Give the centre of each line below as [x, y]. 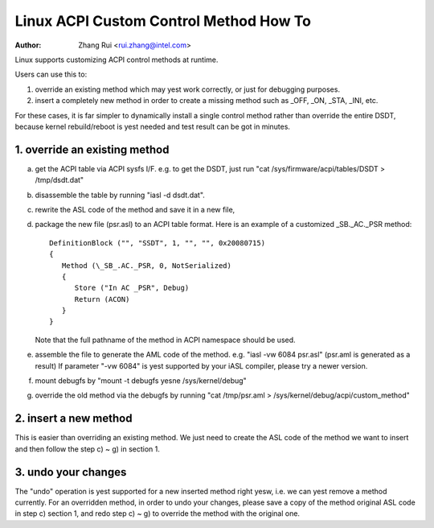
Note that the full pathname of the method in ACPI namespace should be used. [166, 340]
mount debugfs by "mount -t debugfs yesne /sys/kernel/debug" [141, 381]
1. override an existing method [92, 149]
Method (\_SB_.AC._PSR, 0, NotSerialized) [147, 265]
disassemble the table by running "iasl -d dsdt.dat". [120, 195]
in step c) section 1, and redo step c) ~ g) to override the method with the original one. [158, 514]
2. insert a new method [74, 419]
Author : [28, 45]
